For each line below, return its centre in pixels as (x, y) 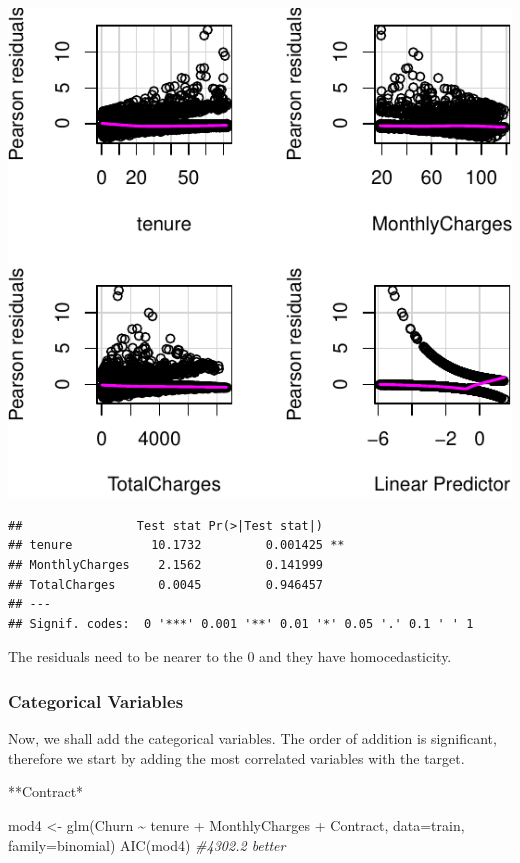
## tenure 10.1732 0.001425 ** (176, 545)
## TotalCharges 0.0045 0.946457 (165, 584)
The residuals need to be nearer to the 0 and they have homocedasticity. (230, 656)
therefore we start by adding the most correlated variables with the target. (236, 757)
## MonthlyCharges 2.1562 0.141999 (165, 564)
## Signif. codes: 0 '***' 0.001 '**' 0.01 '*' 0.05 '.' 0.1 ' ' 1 (241, 623)
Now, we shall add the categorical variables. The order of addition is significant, (252, 738)
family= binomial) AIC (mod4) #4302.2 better (147, 844)
